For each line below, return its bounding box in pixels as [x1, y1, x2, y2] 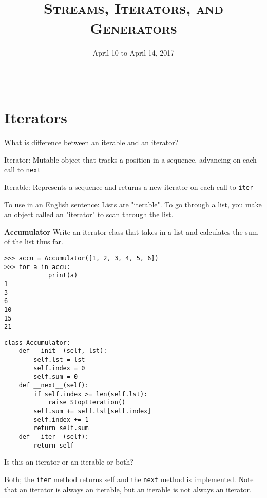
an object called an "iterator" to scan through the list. [4, 209, 174, 220]
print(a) [48, 272, 78, 279]
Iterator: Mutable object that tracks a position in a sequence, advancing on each [4, 154, 257, 165]
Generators [90, 17, 177, 39]
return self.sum [33, 424, 89, 432]
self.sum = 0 [33, 373, 78, 381]
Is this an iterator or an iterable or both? [4, 456, 133, 467]
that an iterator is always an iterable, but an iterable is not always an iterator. [4, 484, 252, 494]
